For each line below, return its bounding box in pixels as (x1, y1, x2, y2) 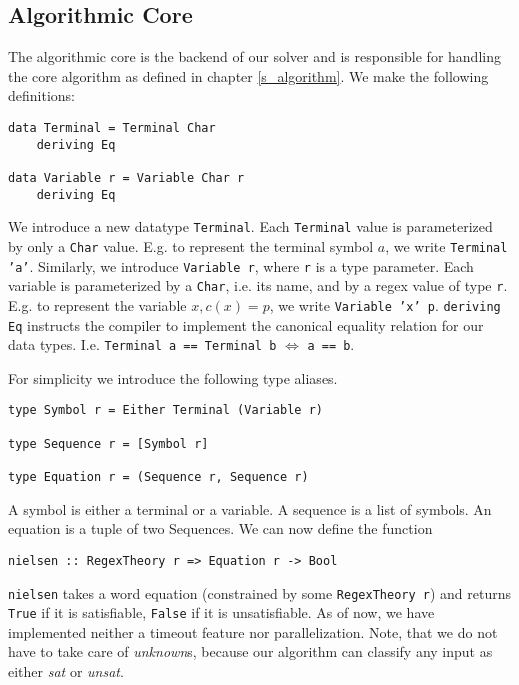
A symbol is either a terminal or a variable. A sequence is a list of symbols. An (8, 498, 492, 519)
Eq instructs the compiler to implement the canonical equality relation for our (8, 314, 484, 335)
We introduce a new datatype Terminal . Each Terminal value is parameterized (8, 216, 493, 237)
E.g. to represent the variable (8, 294, 187, 315)
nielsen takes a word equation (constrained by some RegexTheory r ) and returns (8, 582, 511, 603)
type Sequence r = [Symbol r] (8, 436, 209, 451)
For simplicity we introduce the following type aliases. (8, 367, 338, 388)
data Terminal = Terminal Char (8, 120, 216, 135)
